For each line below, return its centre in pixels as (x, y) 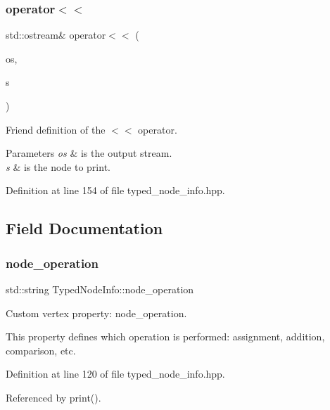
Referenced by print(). (53, 397)
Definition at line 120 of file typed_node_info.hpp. (115, 374)
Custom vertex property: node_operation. (96, 313)
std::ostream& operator (56, 35)
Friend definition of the (56, 129)
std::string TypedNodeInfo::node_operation (100, 289)
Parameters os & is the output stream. (89, 153)
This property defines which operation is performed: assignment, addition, (165, 337)
